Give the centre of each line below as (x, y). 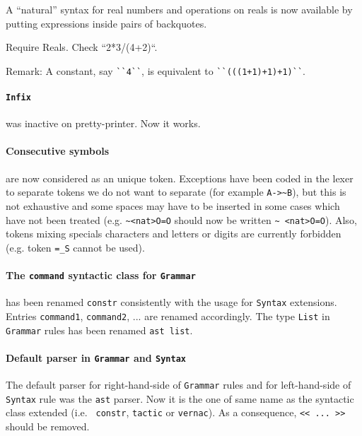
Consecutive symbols (58, 151)
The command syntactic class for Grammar (101, 275)
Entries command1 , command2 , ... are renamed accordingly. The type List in (168, 316)
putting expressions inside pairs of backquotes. (106, 23)
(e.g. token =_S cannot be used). (75, 247)
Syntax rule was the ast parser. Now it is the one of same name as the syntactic (180, 398)
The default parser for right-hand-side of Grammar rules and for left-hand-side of (179, 385)
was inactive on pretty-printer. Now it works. (103, 123)
